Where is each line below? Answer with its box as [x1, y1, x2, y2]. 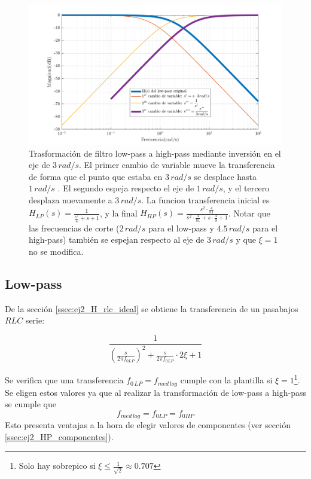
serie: [25, 314, 45, 327]
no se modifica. [29, 245, 84, 258]
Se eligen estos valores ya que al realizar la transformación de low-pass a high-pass [5, 386, 306, 398]
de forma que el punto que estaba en [29, 170, 163, 182]
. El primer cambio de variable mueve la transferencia [78, 158, 275, 171]
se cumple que [5, 398, 57, 410]
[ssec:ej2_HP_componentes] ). [5, 430, 114, 443]
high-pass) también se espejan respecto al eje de [29, 233, 205, 246]
